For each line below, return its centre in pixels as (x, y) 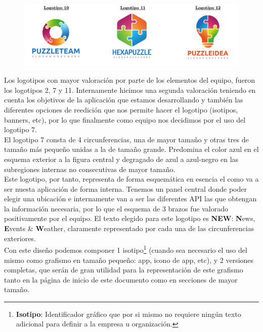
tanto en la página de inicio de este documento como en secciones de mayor (121, 279)
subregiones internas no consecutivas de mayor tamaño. (90, 169)
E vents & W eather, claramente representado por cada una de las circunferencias (129, 228)
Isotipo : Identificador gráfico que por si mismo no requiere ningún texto (128, 314)
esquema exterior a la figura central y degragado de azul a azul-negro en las (121, 159)
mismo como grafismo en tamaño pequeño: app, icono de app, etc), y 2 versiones (129, 260)
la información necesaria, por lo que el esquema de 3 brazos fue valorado (116, 208)
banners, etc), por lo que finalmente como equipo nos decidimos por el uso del (125, 119)
